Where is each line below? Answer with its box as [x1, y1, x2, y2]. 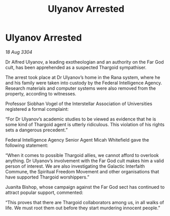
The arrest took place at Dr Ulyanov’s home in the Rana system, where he [5, 74, 160, 80]
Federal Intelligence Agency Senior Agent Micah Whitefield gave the [5, 136, 150, 143]
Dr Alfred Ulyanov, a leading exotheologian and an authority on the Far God [5, 58, 164, 65]
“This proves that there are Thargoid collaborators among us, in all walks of [5, 199, 164, 205]
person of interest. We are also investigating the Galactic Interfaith [5, 163, 145, 169]
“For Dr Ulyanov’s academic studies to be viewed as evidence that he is [5, 116, 156, 122]
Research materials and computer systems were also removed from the [5, 85, 156, 91]
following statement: [5, 142, 49, 148]
